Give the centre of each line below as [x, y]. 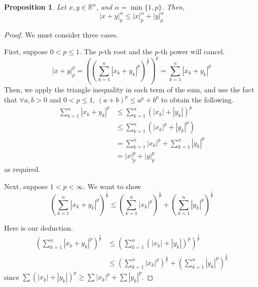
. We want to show [112, 186]
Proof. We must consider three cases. [61, 34]
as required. [22, 169]
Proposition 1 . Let [35, 7]
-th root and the [127, 51]
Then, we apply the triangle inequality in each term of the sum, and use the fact [129, 89]
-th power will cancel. [192, 51]
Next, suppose [26, 186]
